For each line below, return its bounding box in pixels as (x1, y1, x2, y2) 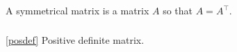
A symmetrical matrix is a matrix (6, 3, 149, 18)
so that (163, 3, 193, 18)
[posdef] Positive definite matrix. (6, 32, 145, 47)
